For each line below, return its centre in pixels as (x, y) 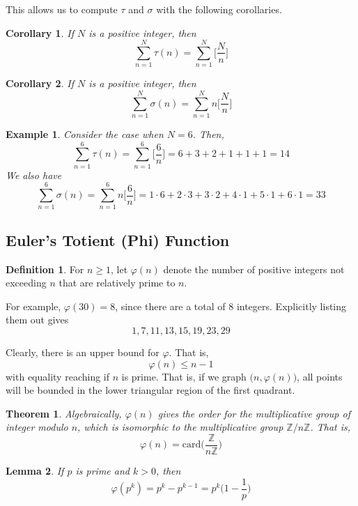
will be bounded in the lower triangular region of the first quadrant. (150, 390)
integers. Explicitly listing (291, 306)
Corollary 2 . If (40, 83)
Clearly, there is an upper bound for (83, 352)
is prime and (102, 471)
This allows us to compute (62, 9)
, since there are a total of (170, 306)
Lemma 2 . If (35, 471)
